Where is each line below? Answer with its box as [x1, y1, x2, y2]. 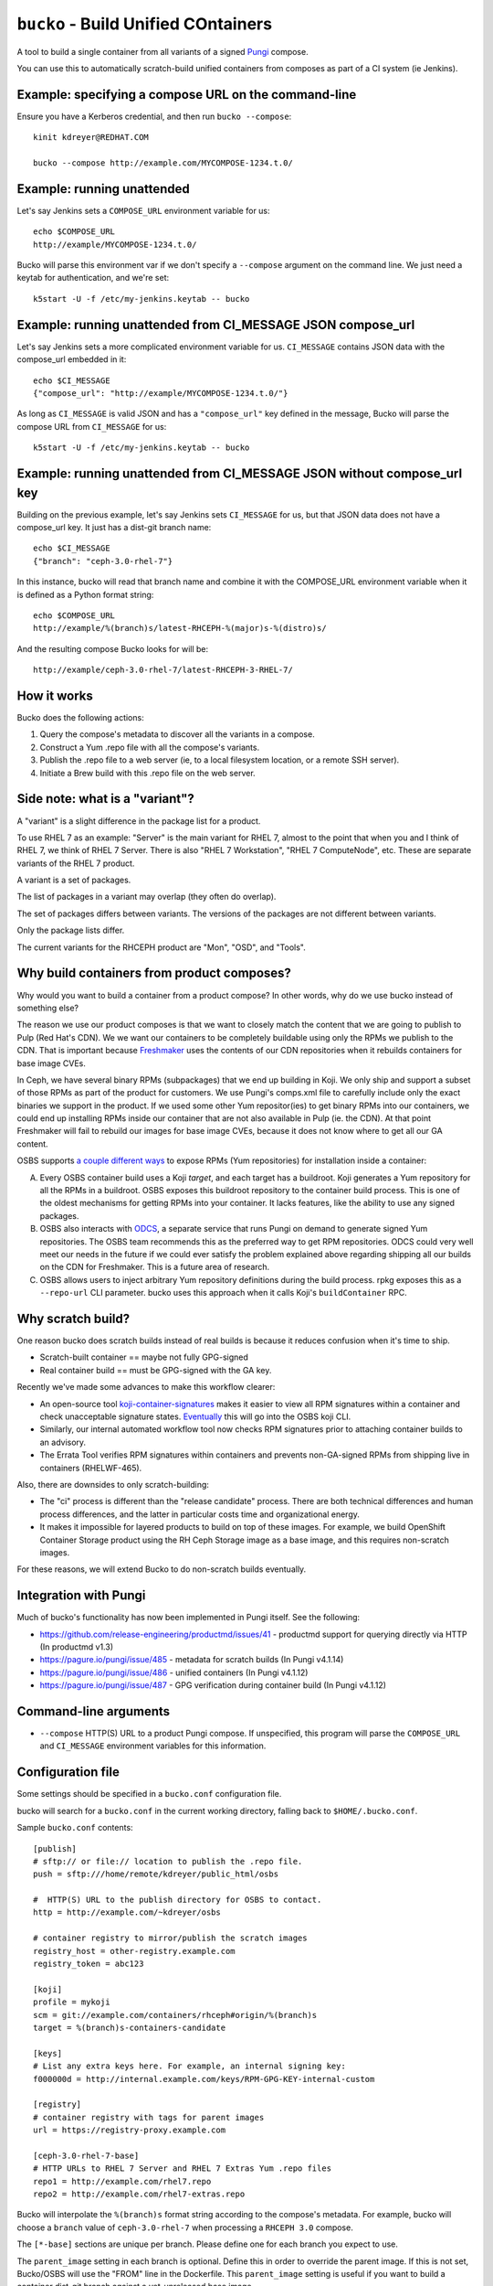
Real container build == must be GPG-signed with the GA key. [39, 1364, 272, 1375]
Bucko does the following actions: [16, 712, 145, 723]
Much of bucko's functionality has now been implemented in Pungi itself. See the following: [16, 1612, 361, 1623]
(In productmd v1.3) [39, 1641, 114, 1652]
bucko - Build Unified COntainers [16, 14, 273, 34]
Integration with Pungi [16, 1587, 146, 1604]
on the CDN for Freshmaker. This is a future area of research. [39, 1262, 270, 1273]
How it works [16, 688, 93, 703]
